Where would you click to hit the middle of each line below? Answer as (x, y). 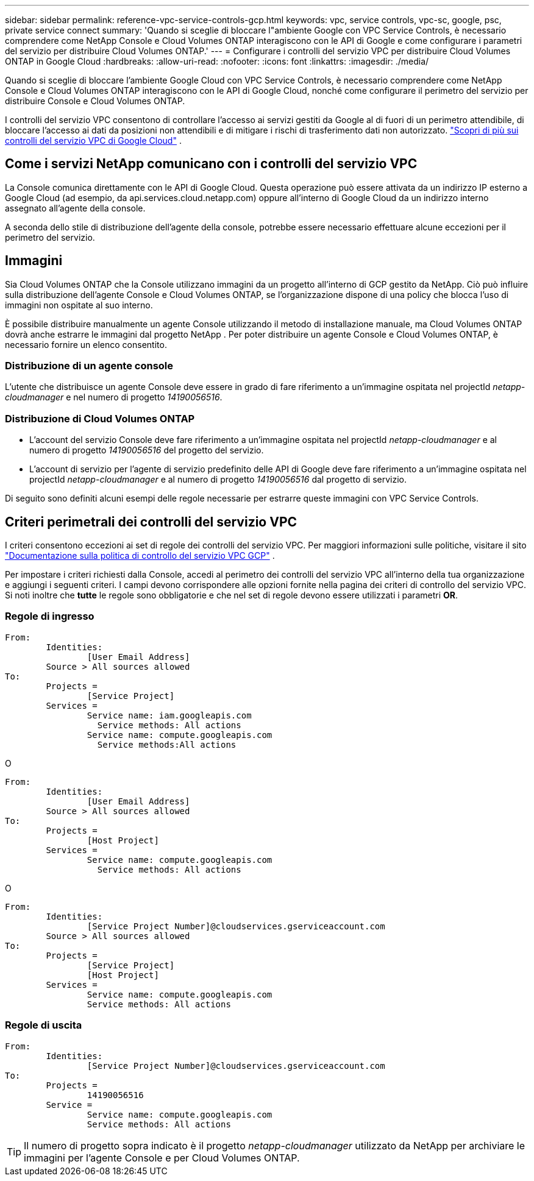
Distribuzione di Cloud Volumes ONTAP (100, 418)
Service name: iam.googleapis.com (169, 715)
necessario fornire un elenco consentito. (86, 344)
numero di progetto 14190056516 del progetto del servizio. (147, 450)
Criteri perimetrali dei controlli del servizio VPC (151, 522)
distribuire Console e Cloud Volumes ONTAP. (95, 101)
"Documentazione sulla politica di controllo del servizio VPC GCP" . (140, 556)
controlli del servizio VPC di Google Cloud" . (93, 140)
